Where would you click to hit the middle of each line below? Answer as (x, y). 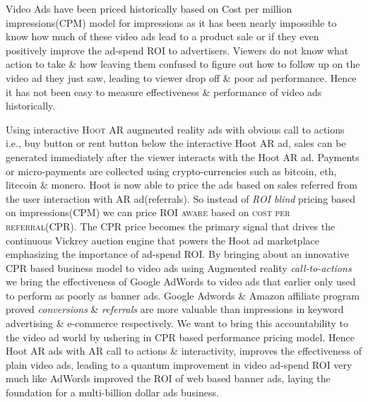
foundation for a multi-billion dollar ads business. (112, 392)
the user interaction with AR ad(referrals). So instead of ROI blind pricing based (181, 198)
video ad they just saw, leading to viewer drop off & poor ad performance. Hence (181, 77)
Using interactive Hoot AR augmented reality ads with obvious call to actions (175, 129)
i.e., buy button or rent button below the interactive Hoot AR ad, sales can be (176, 143)
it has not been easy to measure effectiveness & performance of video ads (164, 91)
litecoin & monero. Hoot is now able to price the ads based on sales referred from (182, 185)
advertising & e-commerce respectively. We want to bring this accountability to (177, 323)
